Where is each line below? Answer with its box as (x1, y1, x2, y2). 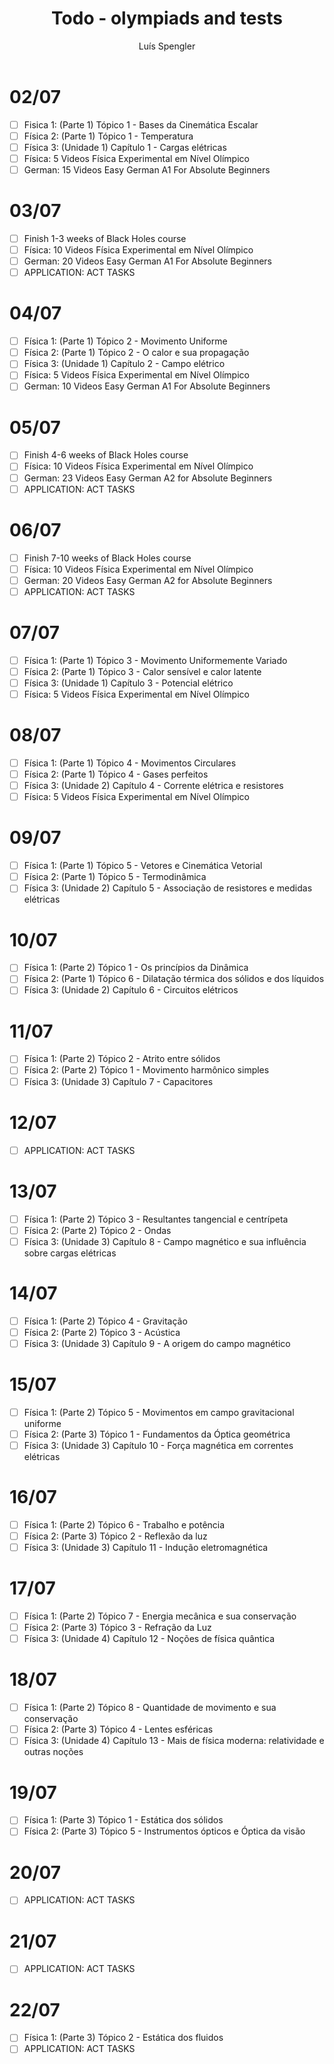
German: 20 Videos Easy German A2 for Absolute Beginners (23, 574, 273, 586)
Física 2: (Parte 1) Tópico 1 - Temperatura (23, 130, 194, 142)
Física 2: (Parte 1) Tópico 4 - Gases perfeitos (23, 768, 209, 780)
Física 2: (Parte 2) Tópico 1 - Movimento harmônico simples (23, 1064, 270, 1076)
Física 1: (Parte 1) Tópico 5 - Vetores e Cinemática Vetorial (23, 860, 263, 872)
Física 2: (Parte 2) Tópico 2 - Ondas (23, 1224, 172, 1236)
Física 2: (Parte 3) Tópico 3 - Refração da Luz (23, 1622, 212, 1634)
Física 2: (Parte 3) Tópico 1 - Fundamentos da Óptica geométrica (23, 1428, 291, 1440)
